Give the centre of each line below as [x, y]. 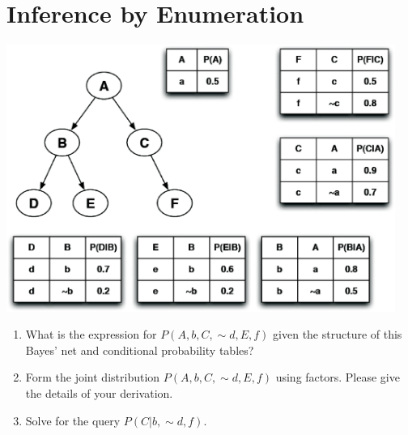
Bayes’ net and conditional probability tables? [140, 350]
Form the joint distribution [93, 377]
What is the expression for [91, 334]
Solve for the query [73, 420]
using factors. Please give [338, 377]
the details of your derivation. [99, 393]
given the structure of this [338, 334]
